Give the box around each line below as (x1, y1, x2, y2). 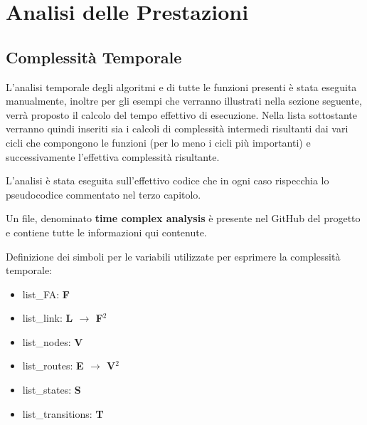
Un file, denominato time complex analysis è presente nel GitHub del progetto (6, 211, 361, 226)
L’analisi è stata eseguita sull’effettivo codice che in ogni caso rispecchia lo (6, 173, 329, 188)
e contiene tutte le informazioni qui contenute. (6, 224, 207, 239)
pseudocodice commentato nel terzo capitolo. (6, 187, 201, 201)
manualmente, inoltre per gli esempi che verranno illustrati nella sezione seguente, (6, 93, 362, 108)
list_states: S (22, 382, 81, 397)
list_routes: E (22, 358, 84, 373)
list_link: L (22, 310, 73, 325)
